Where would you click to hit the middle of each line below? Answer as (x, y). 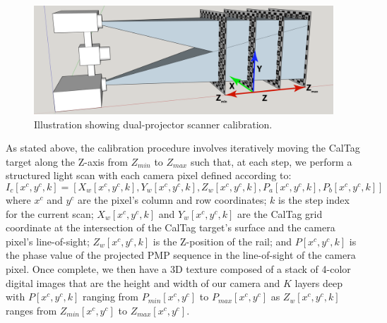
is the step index (314, 200)
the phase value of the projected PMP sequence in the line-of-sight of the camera (181, 255)
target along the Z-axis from (67, 161)
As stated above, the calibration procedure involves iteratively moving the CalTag (183, 148)
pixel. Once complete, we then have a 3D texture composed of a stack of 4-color (178, 268)
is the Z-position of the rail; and (222, 241)
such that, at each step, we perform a (271, 161)
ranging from (110, 297)
